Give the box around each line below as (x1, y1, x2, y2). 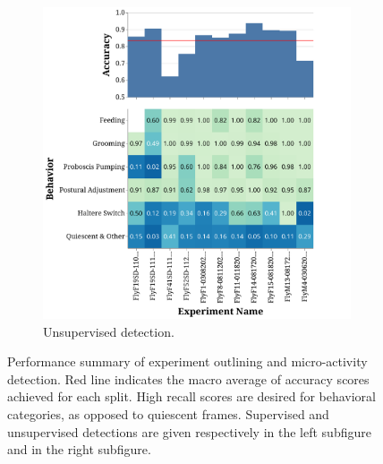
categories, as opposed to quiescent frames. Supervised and (7, 405, 329, 424)
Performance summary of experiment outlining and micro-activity (7, 352, 368, 371)
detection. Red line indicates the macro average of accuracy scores (7, 369, 370, 388)
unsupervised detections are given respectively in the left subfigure (7, 422, 371, 441)
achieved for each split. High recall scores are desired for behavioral (7, 387, 377, 406)
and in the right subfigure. (7, 440, 151, 459)
